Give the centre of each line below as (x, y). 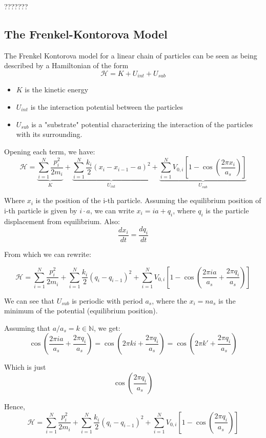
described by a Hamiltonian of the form (66, 65)
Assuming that (27, 327)
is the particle (227, 210)
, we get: (107, 327)
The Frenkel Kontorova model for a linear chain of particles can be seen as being (131, 55)
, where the (169, 300)
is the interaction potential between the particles (107, 107)
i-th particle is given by (41, 210)
